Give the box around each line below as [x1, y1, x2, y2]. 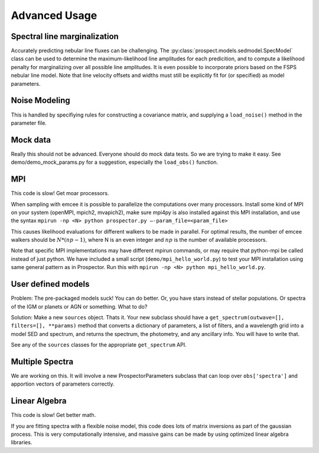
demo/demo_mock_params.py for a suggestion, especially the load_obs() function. [11, 158, 219, 166]
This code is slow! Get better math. [11, 412, 96, 419]
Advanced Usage [11, 9, 97, 22]
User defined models [11, 279, 90, 289]
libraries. [11, 439, 32, 446]
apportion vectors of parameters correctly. [11, 380, 115, 387]
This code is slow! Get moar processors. [11, 190, 109, 197]
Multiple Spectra [11, 357, 74, 367]
